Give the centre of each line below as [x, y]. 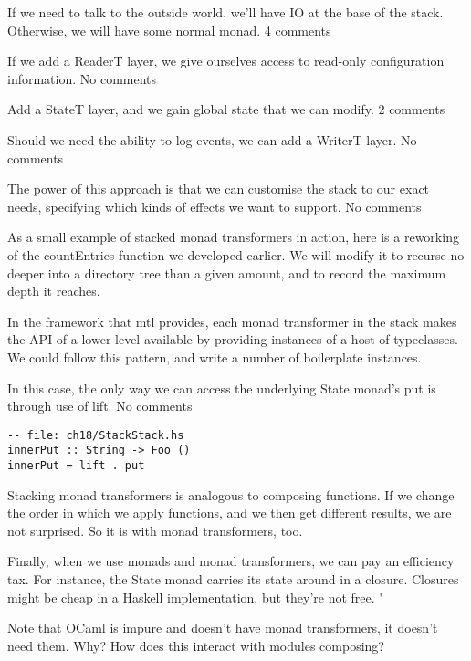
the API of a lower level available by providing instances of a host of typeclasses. [233, 339]
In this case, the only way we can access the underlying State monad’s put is [222, 388]
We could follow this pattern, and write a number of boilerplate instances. [215, 357]
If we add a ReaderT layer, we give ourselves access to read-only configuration [226, 61]
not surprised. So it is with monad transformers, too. [155, 530]
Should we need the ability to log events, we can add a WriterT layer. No [212, 139]
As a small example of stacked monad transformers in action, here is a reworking [233, 237]
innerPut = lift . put [76, 466]
